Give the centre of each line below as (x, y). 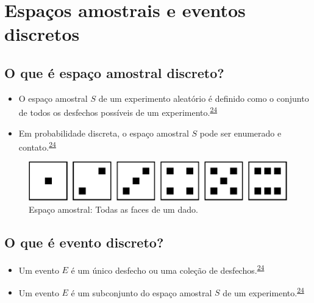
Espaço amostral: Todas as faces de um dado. (113, 209)
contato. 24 (37, 146)
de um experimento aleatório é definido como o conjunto (204, 98)
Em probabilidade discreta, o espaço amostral (104, 133)
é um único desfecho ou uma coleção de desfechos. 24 (168, 269)
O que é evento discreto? (84, 242)
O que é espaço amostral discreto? (114, 72)
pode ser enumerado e (241, 133)
